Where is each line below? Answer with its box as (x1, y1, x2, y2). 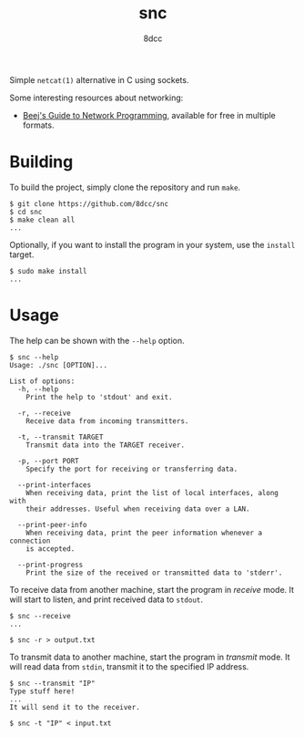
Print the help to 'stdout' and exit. (25, 392, 173, 401)
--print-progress (17, 560, 84, 569)
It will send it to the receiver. (9, 702, 141, 711)
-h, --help (17, 384, 59, 394)
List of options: (9, 377, 76, 386)
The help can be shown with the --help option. (9, 335, 185, 346)
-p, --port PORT (17, 456, 79, 465)
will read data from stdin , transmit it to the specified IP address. (9, 660, 249, 672)
